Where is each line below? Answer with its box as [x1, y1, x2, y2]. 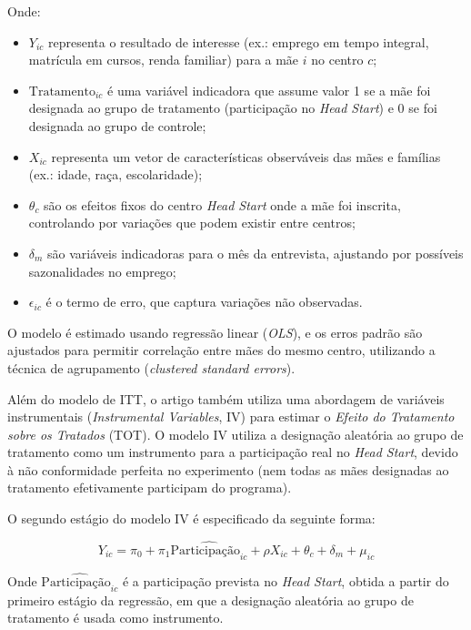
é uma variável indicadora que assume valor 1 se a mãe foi [107, 80, 431, 99]
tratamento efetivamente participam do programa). [7, 478, 292, 497]
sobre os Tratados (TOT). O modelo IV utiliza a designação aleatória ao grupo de [7, 424, 464, 443]
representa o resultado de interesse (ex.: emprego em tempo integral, [48, 32, 429, 51]
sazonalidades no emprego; [28, 261, 176, 280]
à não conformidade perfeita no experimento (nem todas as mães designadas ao [7, 460, 449, 479]
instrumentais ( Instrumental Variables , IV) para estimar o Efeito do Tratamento [7, 407, 455, 426]
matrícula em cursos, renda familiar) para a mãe [28, 50, 299, 69]
